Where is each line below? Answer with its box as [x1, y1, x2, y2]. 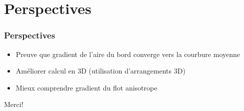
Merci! [4, 99, 23, 109]
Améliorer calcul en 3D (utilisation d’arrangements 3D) [15, 65, 185, 76]
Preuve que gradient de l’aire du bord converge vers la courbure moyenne [15, 48, 240, 59]
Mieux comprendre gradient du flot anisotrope [15, 82, 157, 92]
